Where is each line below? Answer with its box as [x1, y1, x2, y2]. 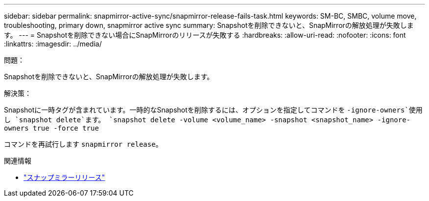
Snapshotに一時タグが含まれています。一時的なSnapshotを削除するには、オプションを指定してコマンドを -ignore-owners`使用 [4, 106, 423, 114]
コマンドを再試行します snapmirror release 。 [4, 140, 163, 148]
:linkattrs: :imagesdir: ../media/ [4, 40, 102, 48]
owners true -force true [4, 124, 99, 132]
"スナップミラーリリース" [24, 173, 105, 181]
